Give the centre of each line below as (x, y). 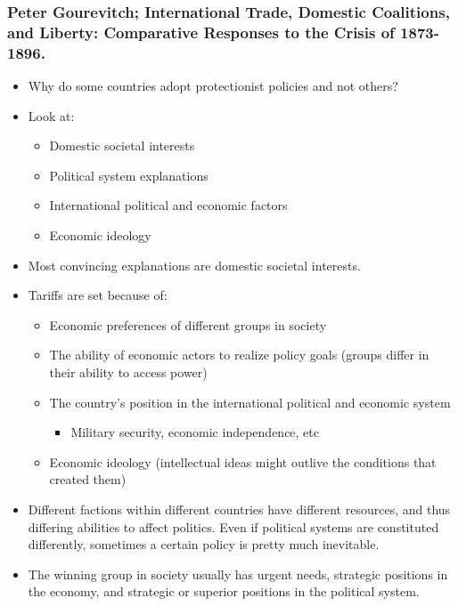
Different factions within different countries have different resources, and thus (239, 509)
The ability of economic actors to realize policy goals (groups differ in (239, 355)
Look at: (51, 115)
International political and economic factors (168, 205)
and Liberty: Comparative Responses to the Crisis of (201, 32)
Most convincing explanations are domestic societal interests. (194, 265)
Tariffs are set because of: (98, 295)
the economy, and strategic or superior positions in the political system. (224, 591)
